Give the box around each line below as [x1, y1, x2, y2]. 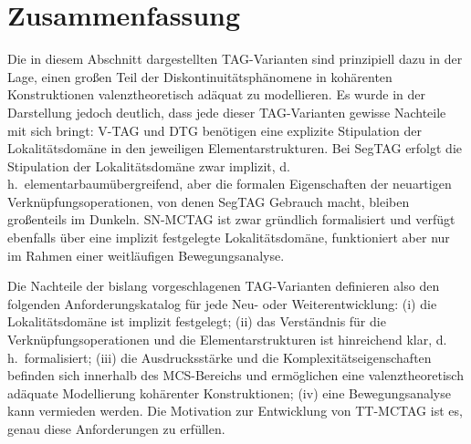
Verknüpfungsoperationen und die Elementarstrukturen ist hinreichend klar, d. [7, 330, 447, 349]
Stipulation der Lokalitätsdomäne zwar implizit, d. [7, 156, 290, 175]
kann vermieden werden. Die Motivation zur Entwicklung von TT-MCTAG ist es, [7, 401, 463, 420]
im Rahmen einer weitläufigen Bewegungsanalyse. [7, 245, 285, 264]
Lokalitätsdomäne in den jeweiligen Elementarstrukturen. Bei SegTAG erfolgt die [7, 139, 463, 158]
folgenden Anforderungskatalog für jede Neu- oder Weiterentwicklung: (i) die [7, 294, 437, 313]
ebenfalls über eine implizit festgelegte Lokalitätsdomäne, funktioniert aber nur [7, 228, 450, 247]
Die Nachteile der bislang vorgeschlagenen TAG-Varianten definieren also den [7, 276, 440, 295]
